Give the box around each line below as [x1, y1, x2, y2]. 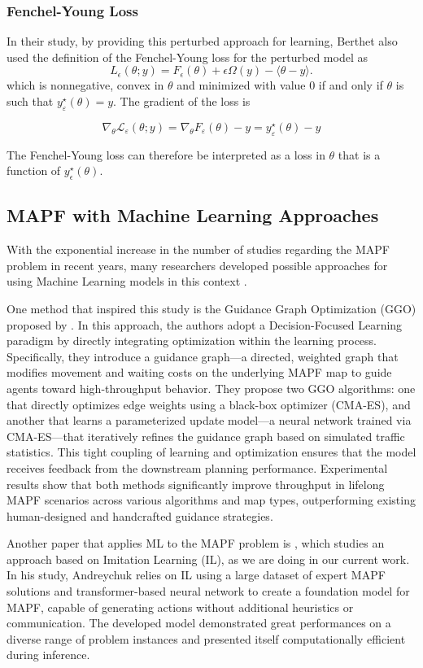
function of [7, 162, 61, 179]
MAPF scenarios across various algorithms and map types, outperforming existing [7, 491, 416, 509]
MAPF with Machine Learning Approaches [7, 203, 379, 228]
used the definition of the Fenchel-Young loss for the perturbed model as [7, 48, 368, 65]
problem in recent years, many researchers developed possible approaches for [7, 256, 388, 273]
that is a [338, 146, 381, 163]
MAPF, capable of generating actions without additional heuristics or [7, 598, 354, 615]
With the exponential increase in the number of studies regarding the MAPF [7, 241, 390, 258]
